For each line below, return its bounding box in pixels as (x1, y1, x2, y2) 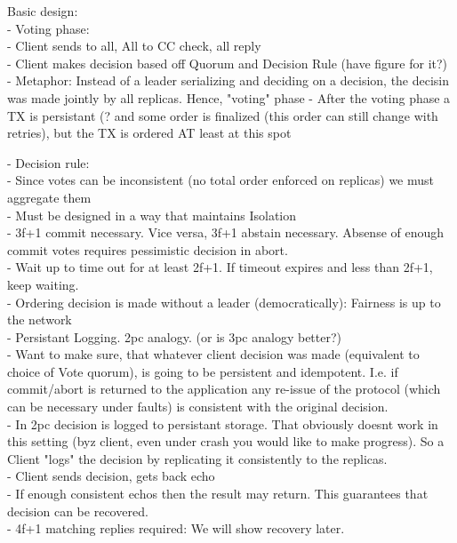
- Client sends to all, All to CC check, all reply (7, 36, 261, 55)
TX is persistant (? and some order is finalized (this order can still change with (7, 106, 438, 124)
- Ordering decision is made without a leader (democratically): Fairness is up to (7, 292, 441, 311)
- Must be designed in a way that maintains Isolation (7, 205, 297, 224)
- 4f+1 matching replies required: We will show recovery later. (7, 519, 345, 538)
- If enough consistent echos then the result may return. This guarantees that (7, 484, 429, 503)
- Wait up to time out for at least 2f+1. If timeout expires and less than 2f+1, (7, 258, 433, 276)
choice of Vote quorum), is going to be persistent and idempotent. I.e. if (7, 362, 398, 380)
